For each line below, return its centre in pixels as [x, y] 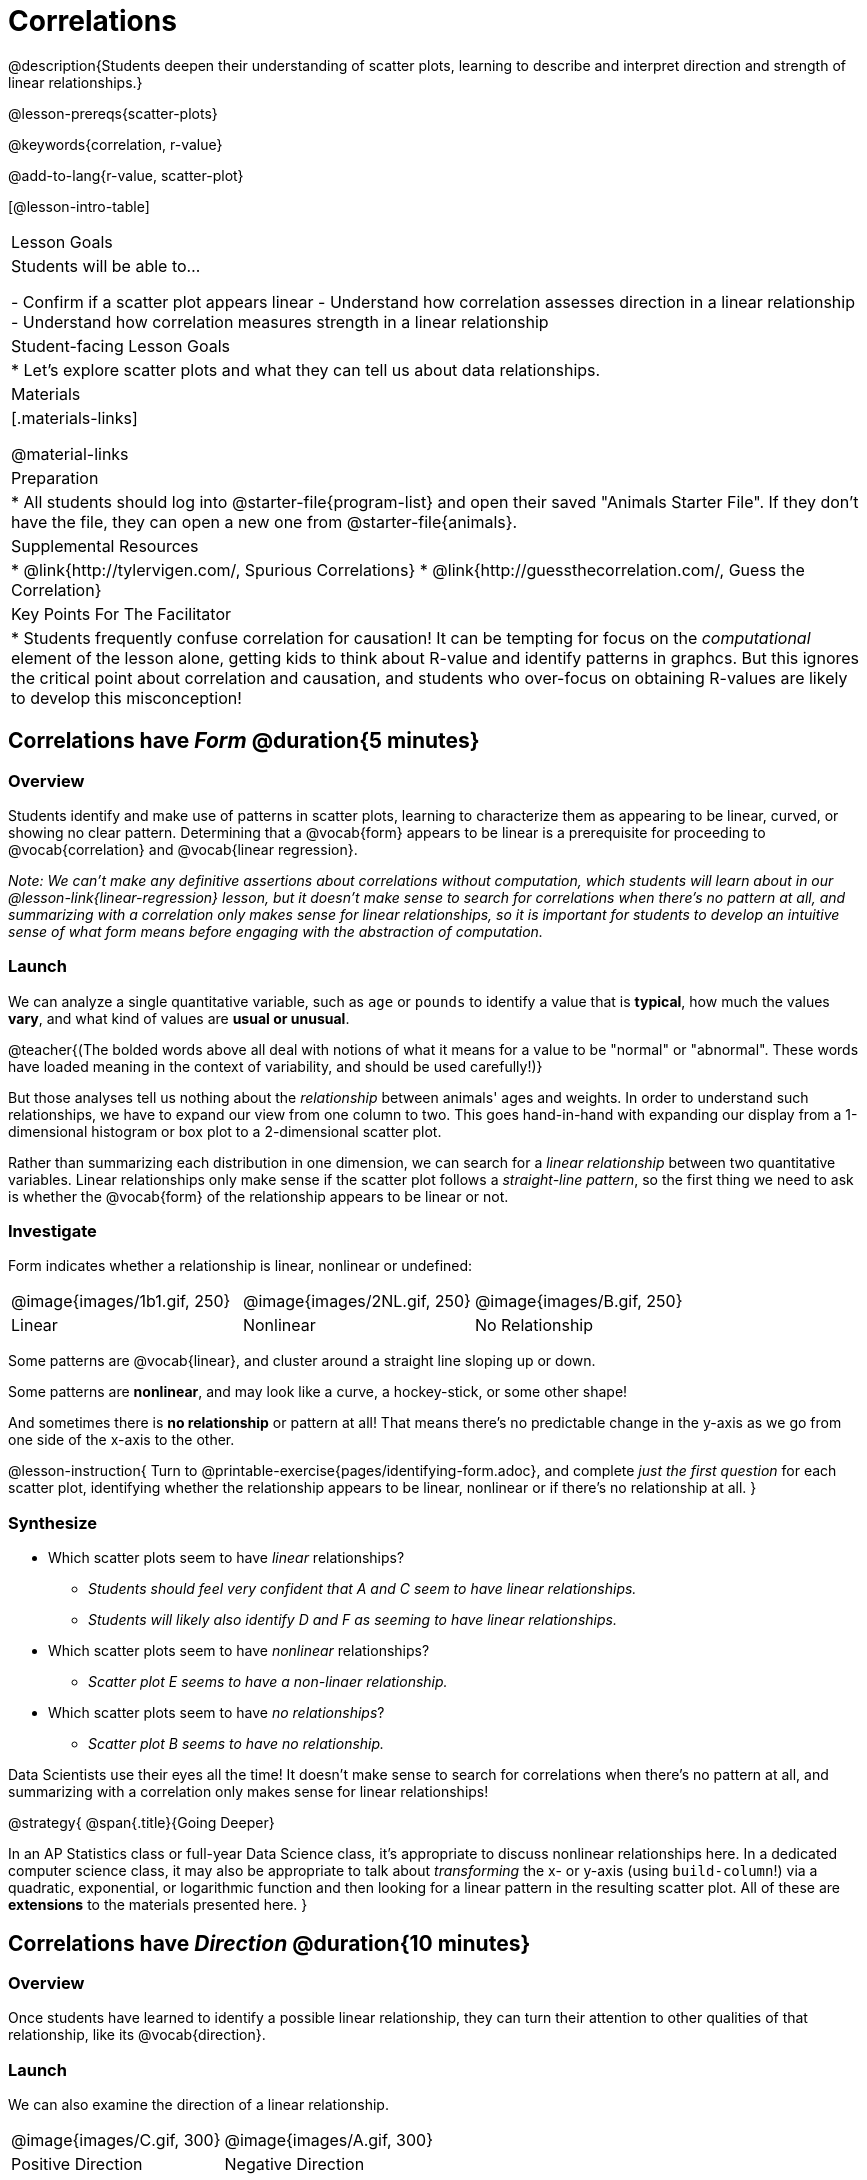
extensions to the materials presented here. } [158, 1905]
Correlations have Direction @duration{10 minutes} [269, 1943]
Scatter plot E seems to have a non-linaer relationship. [268, 1682]
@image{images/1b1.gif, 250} [121, 1301]
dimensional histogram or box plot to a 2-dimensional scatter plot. [225, 1131]
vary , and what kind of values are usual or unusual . [179, 1018]
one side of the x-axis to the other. [121, 1440]
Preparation [55, 477]
